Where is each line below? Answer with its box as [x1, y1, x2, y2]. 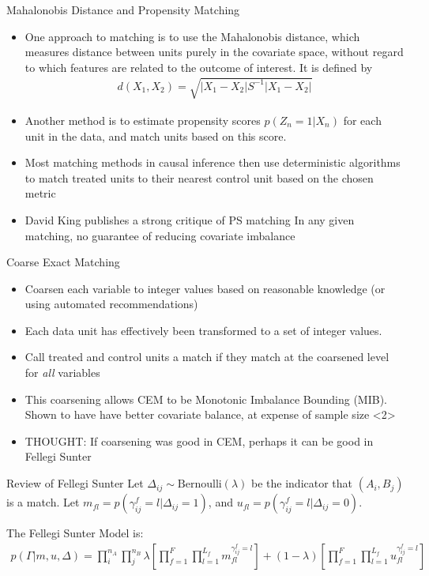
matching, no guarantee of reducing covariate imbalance [24, 227, 295, 243]
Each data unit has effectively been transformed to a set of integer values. [24, 322, 382, 338]
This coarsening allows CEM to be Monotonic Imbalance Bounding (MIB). [24, 390, 387, 407]
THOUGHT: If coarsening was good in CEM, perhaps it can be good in [24, 432, 374, 449]
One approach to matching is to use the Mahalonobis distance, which [24, 28, 360, 44]
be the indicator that [251, 475, 353, 491]
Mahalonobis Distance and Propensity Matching [6, 2, 240, 17]
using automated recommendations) [24, 296, 198, 312]
